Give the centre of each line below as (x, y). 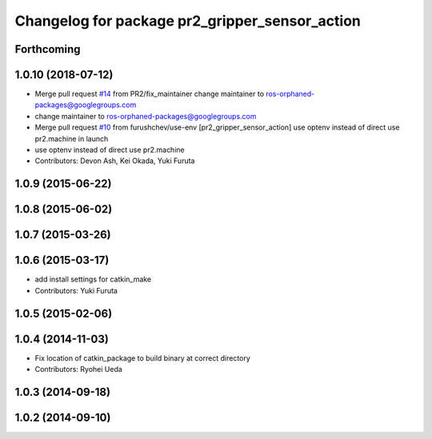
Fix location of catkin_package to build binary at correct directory (143, 358)
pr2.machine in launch (72, 138)
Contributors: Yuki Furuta (76, 290)
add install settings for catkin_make (93, 279)
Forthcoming (48, 49)
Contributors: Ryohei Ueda (79, 369)
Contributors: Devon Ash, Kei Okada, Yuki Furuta (115, 161)
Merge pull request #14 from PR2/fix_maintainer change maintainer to (149, 94)
